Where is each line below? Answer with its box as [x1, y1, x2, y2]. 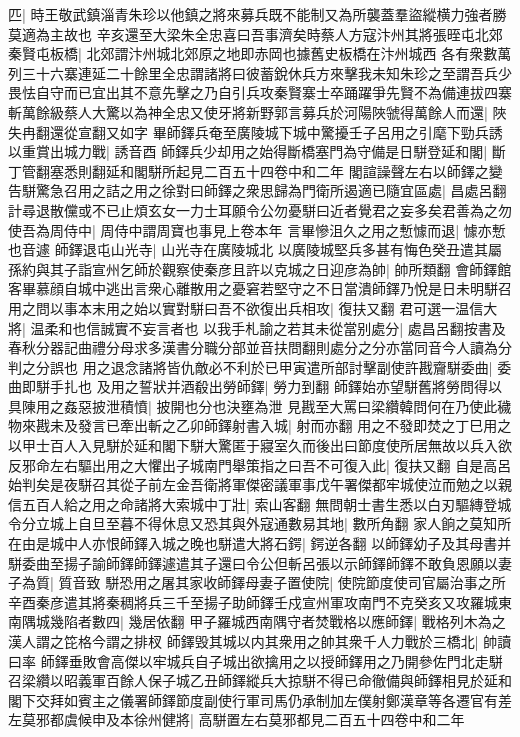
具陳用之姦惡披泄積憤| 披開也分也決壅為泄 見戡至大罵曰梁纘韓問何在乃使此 [8, 395, 498, 416]
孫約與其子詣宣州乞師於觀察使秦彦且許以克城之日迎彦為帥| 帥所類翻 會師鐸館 [8, 258, 512, 279]
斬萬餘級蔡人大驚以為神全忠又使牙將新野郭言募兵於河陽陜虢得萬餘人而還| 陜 [8, 101, 507, 122]
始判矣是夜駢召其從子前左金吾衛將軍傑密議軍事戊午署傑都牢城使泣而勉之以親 [8, 474, 512, 495]
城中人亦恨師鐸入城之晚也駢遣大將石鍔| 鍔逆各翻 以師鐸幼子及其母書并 [49, 533, 512, 554]
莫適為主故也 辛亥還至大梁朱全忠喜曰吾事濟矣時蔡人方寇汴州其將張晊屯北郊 [8, 23, 503, 44]
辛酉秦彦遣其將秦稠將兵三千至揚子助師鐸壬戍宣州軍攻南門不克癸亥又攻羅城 [8, 591, 498, 612]
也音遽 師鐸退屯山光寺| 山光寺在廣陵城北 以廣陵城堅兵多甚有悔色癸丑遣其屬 [8, 239, 502, 260]
